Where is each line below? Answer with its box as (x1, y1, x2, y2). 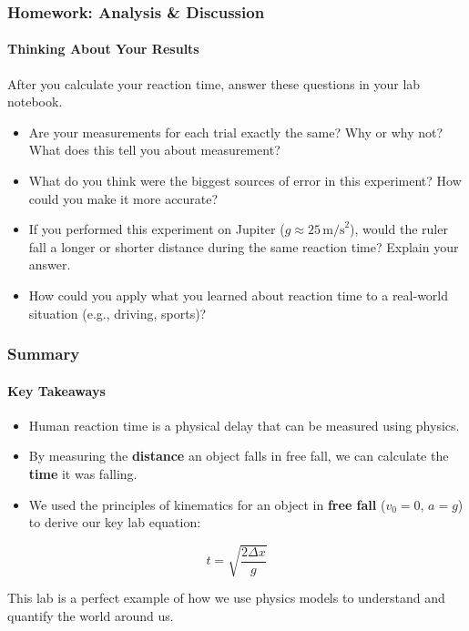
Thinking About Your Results (7, 39, 199, 58)
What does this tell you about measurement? (28, 140, 280, 159)
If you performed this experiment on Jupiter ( (28, 219, 285, 239)
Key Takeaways (7, 381, 106, 400)
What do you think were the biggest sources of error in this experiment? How (28, 171, 462, 190)
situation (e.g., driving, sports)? (28, 303, 207, 322)
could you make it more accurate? (28, 188, 219, 208)
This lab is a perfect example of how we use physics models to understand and (7, 588, 445, 607)
